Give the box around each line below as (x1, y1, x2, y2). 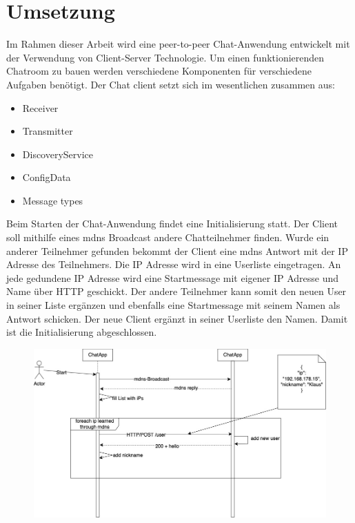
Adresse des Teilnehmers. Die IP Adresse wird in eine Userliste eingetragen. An (6, 257, 341, 272)
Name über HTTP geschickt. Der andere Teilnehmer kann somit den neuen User (6, 284, 347, 298)
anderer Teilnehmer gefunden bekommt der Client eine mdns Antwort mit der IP (6, 243, 348, 258)
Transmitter (22, 124, 73, 138)
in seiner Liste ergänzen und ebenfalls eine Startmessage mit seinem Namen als (6, 298, 341, 312)
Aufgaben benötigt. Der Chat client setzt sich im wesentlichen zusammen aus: (6, 77, 335, 91)
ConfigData (22, 170, 71, 184)
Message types (22, 193, 83, 207)
